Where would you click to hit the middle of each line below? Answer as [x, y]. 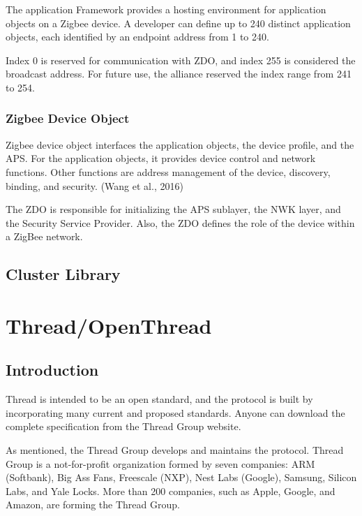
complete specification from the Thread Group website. [123, 426]
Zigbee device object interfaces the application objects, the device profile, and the [180, 144]
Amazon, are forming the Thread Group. [93, 504]
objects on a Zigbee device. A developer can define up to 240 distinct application [178, 23]
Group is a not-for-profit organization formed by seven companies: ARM [160, 463]
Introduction [52, 370]
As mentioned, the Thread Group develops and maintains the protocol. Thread [175, 450]
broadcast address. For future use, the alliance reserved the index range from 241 [179, 74]
